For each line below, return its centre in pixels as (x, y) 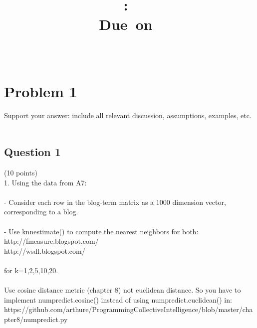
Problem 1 (41, 91)
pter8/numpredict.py (36, 319)
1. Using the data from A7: (45, 182)
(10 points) (21, 173)
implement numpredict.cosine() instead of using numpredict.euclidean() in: (118, 299)
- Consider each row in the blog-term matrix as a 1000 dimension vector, (115, 202)
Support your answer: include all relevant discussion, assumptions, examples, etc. (128, 115)
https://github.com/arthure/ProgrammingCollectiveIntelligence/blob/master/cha (128, 309)
